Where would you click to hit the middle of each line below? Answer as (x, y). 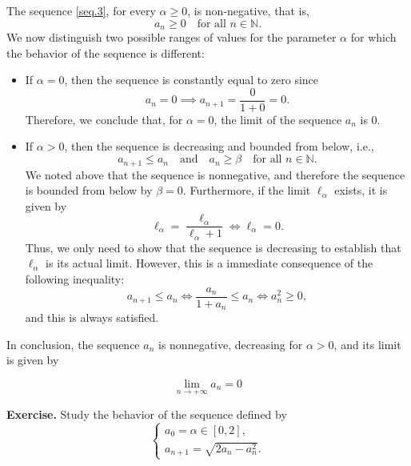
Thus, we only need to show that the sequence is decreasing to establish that (213, 247)
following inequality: (75, 279)
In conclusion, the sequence (73, 344)
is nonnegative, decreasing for (230, 344)
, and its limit (367, 344)
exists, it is (361, 190)
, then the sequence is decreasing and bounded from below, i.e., (219, 146)
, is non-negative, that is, (248, 10)
